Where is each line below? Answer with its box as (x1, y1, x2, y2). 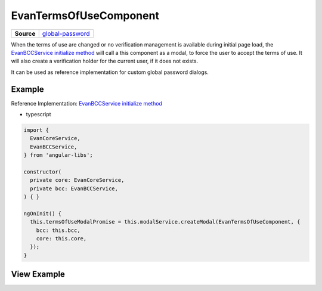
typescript (26, 111, 51, 118)
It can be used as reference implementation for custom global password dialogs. (11, 69, 209, 76)
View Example (11, 269, 66, 280)
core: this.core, (36, 236, 87, 242)
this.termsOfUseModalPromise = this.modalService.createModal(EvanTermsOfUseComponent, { (30, 218, 301, 225)
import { (23, 127, 49, 134)
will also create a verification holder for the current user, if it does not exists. (11, 57, 199, 65)
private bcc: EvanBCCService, (30, 185, 119, 192)
